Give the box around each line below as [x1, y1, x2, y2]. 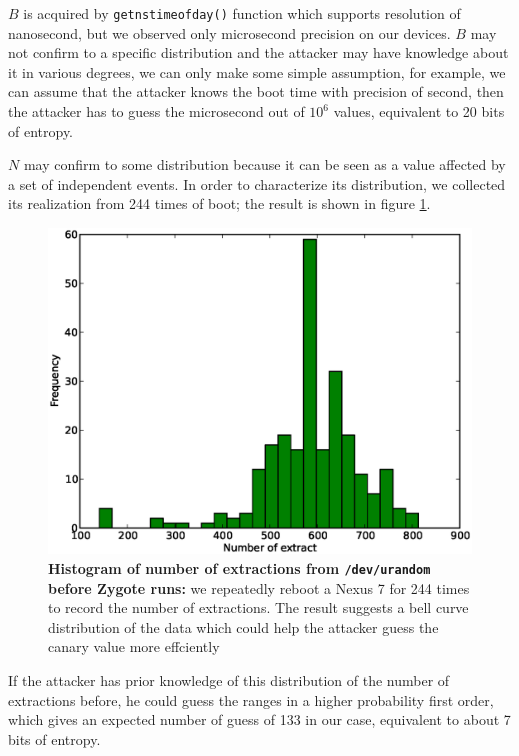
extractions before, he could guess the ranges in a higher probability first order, [8, 689, 494, 710]
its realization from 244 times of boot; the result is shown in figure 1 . [8, 193, 431, 214]
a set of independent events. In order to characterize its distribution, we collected [8, 173, 506, 194]
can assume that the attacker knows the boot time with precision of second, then [8, 81, 504, 102]
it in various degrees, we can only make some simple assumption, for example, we [8, 61, 506, 82]
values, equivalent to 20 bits [333, 101, 505, 122]
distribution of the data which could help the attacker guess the [48, 616, 439, 637]
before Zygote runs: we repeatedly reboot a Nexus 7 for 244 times [48, 577, 470, 598]
